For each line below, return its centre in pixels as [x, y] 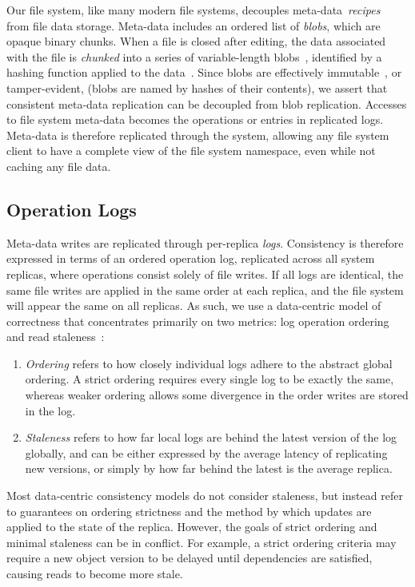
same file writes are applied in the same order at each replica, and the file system [205, 290]
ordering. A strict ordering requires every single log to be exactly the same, [209, 379]
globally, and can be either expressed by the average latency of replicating [206, 452]
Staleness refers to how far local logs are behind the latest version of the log [211, 437]
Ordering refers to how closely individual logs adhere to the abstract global [209, 363]
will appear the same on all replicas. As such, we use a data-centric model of [194, 305]
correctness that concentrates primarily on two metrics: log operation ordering [198, 321]
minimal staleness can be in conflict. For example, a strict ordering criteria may [202, 542]
